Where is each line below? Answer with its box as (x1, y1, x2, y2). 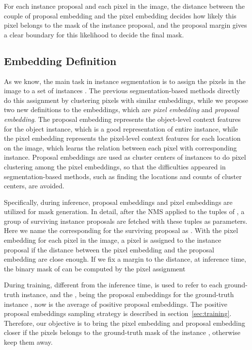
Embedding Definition (4, 53, 117, 68)
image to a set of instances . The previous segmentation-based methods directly (4, 85, 240, 96)
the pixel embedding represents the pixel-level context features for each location (4, 133, 241, 143)
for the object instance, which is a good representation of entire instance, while (4, 123, 238, 133)
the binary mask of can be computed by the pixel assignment (4, 263, 186, 273)
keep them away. (4, 337, 53, 347)
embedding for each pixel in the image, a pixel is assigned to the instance (4, 235, 221, 245)
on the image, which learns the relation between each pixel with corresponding (4, 142, 237, 152)
